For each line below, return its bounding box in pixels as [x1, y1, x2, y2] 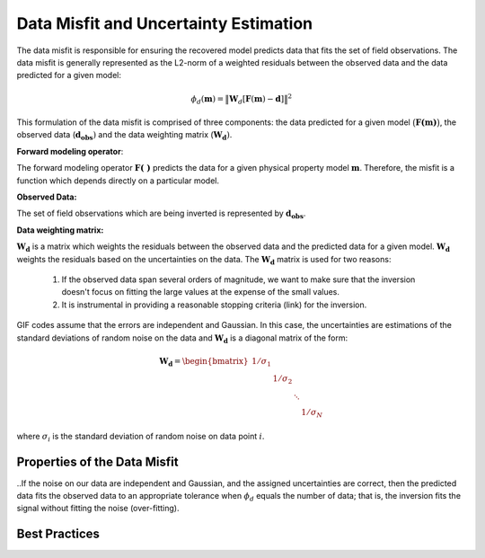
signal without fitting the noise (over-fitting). [16, 503, 180, 514]
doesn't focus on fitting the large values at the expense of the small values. [61, 287, 340, 297]
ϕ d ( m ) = [190, 93, 225, 106]
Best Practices [16, 527, 101, 542]
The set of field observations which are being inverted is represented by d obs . [16, 208, 306, 221]
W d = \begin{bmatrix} [158, 356, 249, 368]
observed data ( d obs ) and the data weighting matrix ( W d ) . [16, 129, 233, 143]
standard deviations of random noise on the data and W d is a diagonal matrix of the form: [16, 332, 348, 345]
